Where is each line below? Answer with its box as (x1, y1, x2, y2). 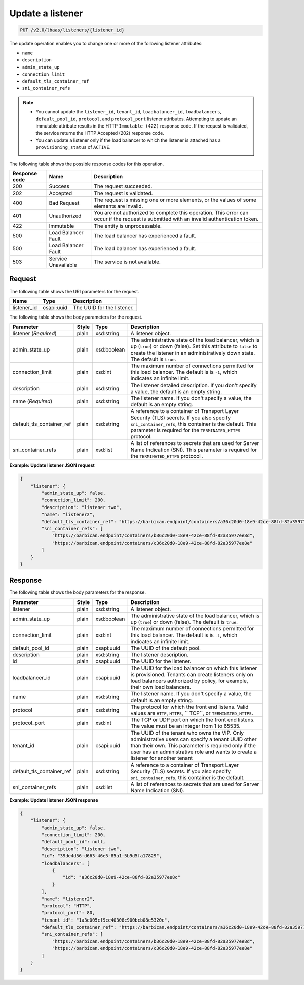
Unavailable (49, 261, 77, 268)
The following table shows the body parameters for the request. (9, 314, 143, 320)
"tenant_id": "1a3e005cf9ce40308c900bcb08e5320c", (41, 917, 170, 923)
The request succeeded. (94, 183, 153, 190)
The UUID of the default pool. (130, 644, 201, 651)
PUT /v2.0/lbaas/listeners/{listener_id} (20, 27, 125, 33)
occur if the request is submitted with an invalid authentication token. (94, 215, 259, 223)
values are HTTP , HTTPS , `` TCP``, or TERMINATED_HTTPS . (130, 709, 253, 716)
